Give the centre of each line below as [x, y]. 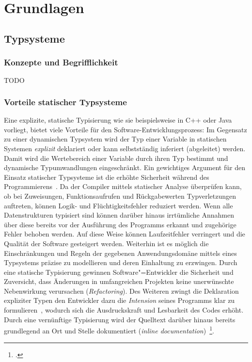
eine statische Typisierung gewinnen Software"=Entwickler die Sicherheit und [119, 272]
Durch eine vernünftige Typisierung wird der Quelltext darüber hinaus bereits [120, 319]
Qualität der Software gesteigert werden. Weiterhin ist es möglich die [106, 243]
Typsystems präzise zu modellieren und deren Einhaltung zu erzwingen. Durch [121, 262]
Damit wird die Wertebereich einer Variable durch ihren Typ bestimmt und [116, 158]
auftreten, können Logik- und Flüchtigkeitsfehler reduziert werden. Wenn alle [118, 205]
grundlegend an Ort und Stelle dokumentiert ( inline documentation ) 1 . [109, 330]
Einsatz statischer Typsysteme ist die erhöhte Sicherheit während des [107, 177]
